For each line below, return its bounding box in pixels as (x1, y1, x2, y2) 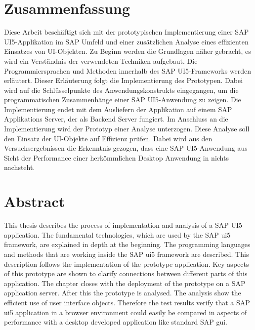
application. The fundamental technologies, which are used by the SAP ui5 (4, 229, 231, 240)
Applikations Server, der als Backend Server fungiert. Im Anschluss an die (4, 114, 228, 124)
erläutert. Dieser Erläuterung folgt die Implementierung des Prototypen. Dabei (4, 75, 243, 85)
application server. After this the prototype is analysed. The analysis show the (4, 288, 241, 298)
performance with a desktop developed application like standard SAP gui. (4, 317, 228, 327)
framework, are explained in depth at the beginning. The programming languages (4, 239, 251, 249)
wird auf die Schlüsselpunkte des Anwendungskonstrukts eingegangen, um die (4, 84, 239, 95)
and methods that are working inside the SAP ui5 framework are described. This (4, 248, 249, 259)
